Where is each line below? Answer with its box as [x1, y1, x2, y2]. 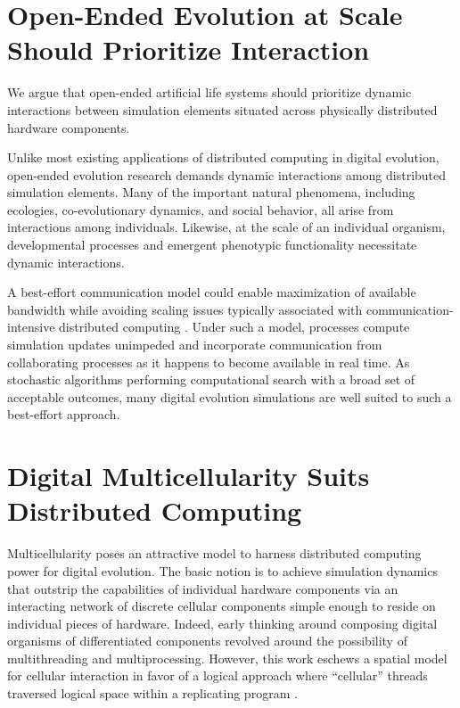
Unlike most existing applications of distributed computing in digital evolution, [7, 148, 439, 167]
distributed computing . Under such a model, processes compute [59, 317, 410, 336]
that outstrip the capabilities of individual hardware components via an [7, 579, 398, 597]
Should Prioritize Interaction [7, 31, 370, 68]
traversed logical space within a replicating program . [7, 684, 298, 703]
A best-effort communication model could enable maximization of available [7, 283, 416, 301]
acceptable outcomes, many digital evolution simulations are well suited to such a [7, 387, 452, 406]
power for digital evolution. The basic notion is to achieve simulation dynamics [7, 561, 438, 580]
